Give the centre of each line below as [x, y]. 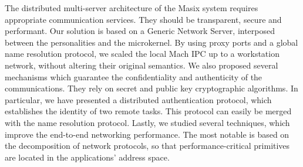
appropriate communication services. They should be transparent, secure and [143, 19]
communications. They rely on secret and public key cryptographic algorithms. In [151, 88]
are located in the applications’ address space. [87, 157]
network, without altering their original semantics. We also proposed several [142, 65]
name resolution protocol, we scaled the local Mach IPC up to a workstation [142, 54]
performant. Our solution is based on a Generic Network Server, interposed [140, 31]
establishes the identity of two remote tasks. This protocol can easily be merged [148, 111]
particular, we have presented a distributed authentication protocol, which [138, 99]
